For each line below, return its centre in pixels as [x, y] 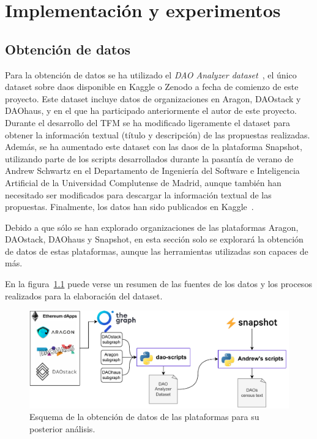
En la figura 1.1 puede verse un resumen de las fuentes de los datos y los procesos [158, 284]
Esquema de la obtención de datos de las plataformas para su [144, 417]
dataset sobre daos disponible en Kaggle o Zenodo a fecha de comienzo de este [152, 87]
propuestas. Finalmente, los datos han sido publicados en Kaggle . [129, 207]
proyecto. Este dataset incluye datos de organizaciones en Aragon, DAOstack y [153, 98]
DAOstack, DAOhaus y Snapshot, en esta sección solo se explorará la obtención [154, 239]
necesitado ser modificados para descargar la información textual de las [138, 194]
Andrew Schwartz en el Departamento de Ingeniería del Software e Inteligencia [152, 171]
